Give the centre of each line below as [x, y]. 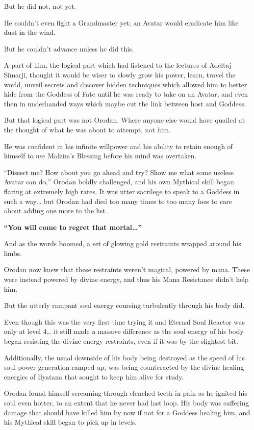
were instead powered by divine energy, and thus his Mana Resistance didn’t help [126, 279]
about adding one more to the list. [56, 211]
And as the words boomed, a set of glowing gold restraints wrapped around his [123, 243]
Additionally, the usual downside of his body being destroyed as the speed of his [125, 357]
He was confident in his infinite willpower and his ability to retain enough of [118, 146]
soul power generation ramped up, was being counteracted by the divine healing [124, 367]
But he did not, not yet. [40, 6]
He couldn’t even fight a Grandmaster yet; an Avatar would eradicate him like [121, 22]
